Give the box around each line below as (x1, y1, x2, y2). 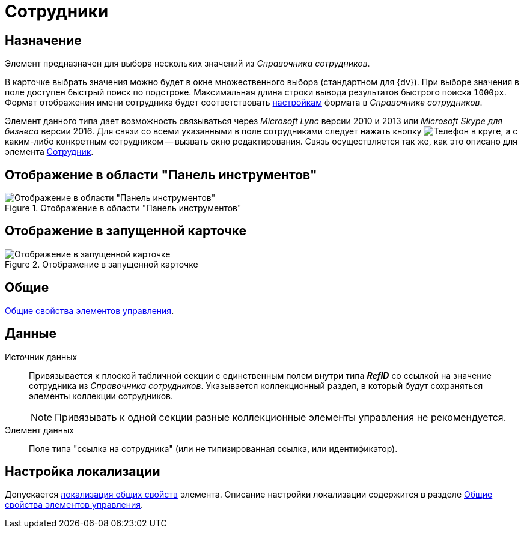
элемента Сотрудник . (5, 146, 94, 157)
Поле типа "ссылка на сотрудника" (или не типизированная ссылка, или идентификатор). (29, 443, 398, 454)
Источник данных (5, 351, 78, 362)
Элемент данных (5, 424, 74, 435)
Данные (5, 326, 56, 342)
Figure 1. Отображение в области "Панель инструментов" (5, 203, 242, 214)
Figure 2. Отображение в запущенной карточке (5, 259, 198, 270)
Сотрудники (5, 1, 109, 22)
